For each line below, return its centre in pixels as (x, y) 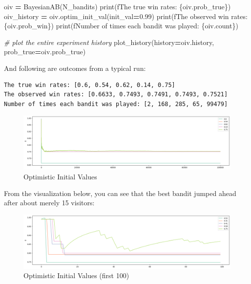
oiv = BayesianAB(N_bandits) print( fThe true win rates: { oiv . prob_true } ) (117, 6)
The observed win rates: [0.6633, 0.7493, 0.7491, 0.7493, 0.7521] (116, 95)
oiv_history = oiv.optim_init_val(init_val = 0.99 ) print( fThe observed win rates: (126, 16)
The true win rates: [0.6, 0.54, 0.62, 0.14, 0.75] (90, 85)
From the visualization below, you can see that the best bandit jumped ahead (120, 193)
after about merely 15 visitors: (49, 203)
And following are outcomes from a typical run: (75, 68)
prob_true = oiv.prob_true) (45, 52)
